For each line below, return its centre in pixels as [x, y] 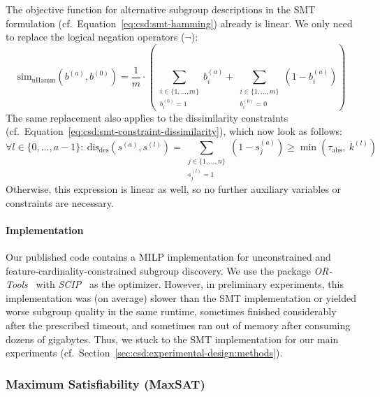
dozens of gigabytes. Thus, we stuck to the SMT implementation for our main [172, 339]
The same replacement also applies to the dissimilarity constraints [147, 117]
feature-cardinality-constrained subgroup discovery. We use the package [158, 270]
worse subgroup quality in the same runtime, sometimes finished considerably [171, 311]
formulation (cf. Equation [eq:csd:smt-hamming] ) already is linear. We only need [179, 23]
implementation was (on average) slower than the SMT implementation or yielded [181, 297]
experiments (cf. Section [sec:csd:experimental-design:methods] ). [144, 353]
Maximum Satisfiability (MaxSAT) [105, 383]
